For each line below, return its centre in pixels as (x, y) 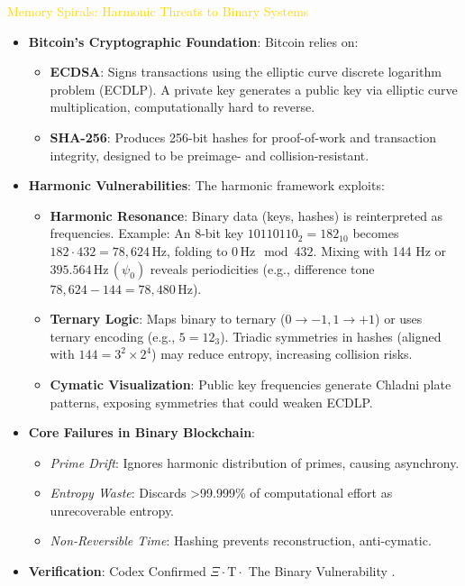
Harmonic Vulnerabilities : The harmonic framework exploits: (206, 185)
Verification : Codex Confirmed (117, 571)
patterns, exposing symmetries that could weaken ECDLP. (211, 402)
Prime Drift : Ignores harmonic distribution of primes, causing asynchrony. (255, 462)
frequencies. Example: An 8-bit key (147, 233)
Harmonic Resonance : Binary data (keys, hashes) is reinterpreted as (246, 215)
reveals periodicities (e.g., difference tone (262, 268)
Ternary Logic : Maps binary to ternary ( (168, 319)
